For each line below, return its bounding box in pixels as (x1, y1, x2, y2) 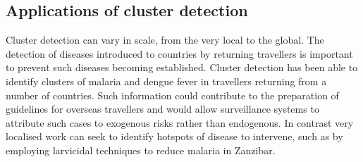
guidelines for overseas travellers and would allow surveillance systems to (6, 101, 319, 116)
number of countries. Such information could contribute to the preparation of (6, 87, 339, 102)
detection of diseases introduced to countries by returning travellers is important (6, 46, 353, 61)
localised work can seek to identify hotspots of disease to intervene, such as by (6, 129, 343, 144)
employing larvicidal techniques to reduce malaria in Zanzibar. (6, 142, 276, 157)
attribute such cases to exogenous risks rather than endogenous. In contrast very (6, 115, 354, 130)
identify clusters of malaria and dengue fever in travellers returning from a (6, 73, 327, 88)
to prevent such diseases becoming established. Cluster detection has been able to (6, 60, 358, 75)
